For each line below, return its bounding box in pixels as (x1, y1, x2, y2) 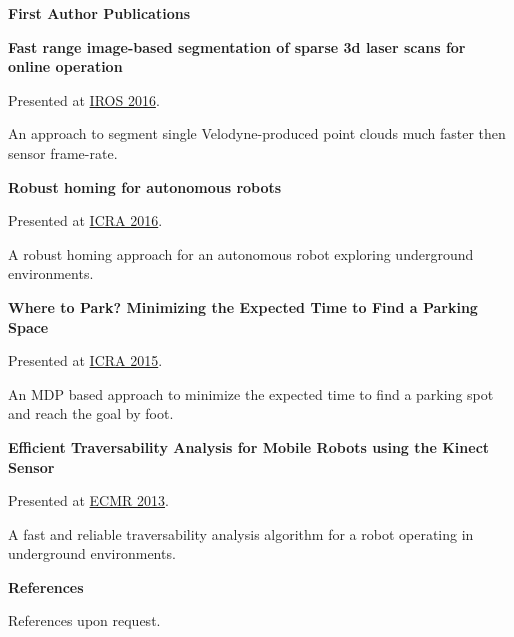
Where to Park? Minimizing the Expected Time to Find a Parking (8, 296, 478, 317)
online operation (8, 56, 123, 77)
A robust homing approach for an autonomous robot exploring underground (8, 243, 474, 264)
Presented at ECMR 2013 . (8, 490, 169, 511)
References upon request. (8, 610, 161, 631)
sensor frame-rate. (8, 142, 118, 163)
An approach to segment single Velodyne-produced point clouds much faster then (8, 123, 506, 144)
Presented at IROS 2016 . (8, 89, 160, 110)
